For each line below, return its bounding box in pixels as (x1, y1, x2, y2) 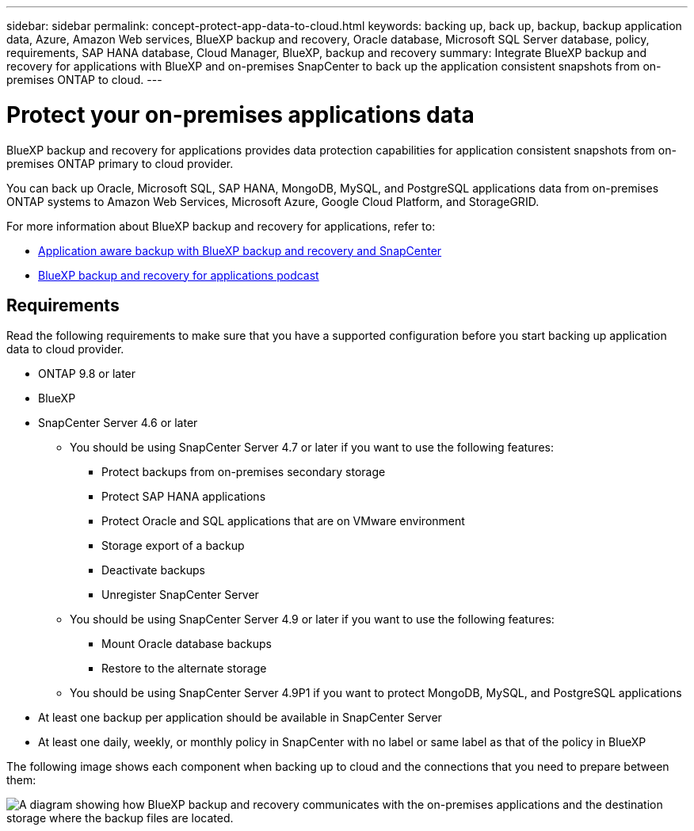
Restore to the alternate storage (101, 661, 267, 676)
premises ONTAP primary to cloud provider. (6, 156, 234, 170)
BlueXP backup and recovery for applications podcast (38, 268, 319, 282)
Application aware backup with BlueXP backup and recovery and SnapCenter (38, 243, 442, 257)
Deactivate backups (101, 563, 205, 578)
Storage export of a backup (101, 539, 245, 553)
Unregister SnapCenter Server (101, 588, 259, 602)
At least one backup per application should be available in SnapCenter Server (38, 711, 442, 725)
